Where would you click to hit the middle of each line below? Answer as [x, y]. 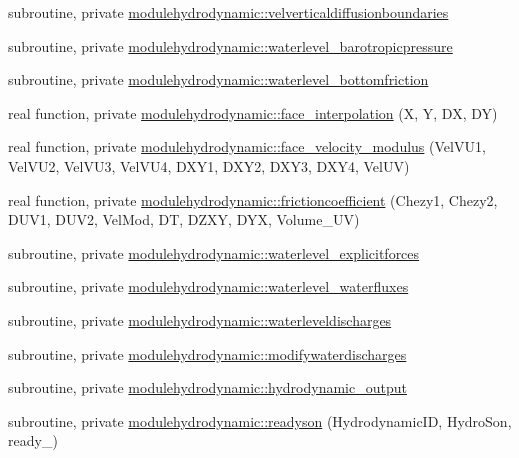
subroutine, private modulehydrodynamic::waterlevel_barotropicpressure [230, 45]
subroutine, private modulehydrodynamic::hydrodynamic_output [207, 387]
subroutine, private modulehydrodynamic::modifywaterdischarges [207, 353]
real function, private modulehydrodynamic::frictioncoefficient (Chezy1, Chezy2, [253, 199]
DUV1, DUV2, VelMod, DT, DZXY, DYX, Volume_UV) [184, 219]
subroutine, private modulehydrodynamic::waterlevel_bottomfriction [218, 79]
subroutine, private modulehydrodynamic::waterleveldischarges [200, 319]
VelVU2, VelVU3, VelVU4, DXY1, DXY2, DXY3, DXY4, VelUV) [209, 165]
